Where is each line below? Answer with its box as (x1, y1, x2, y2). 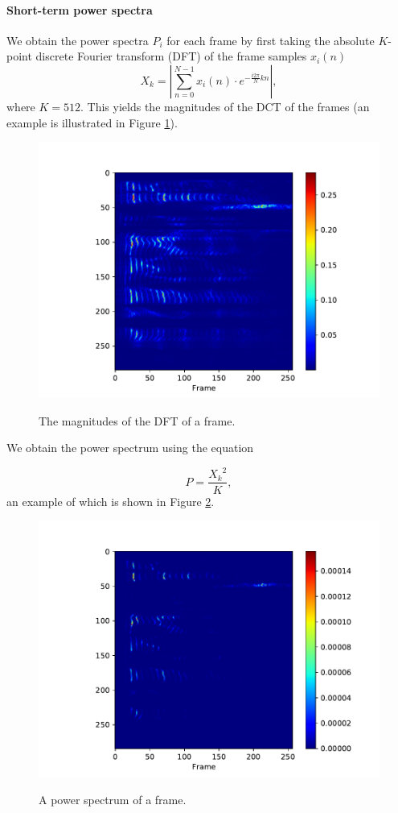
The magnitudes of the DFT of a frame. (39, 412, 236, 429)
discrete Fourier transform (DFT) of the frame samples (35, 48, 307, 64)
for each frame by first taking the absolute (166, 31, 375, 48)
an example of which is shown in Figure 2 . (6, 492, 215, 509)
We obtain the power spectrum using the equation (6, 439, 254, 456)
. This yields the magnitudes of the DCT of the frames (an (80, 97, 370, 114)
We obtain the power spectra (6, 31, 149, 48)
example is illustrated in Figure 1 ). (6, 114, 178, 131)
